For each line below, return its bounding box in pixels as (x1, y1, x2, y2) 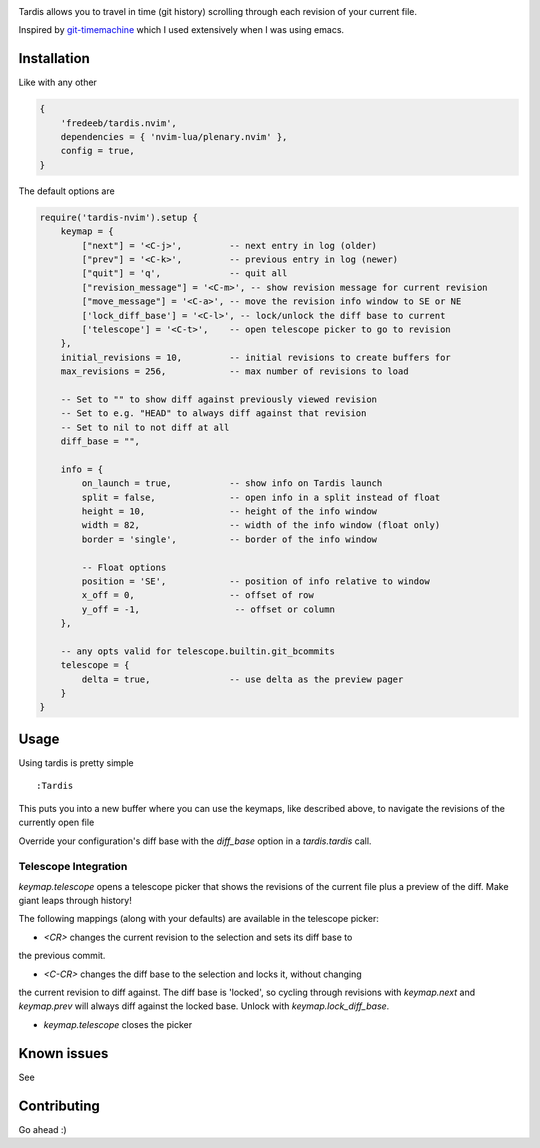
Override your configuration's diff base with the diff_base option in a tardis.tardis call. (18, 835, 372, 847)
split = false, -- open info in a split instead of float (81, 491, 441, 503)
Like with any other (18, 76, 97, 89)
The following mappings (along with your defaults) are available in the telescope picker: (18, 913, 379, 925)
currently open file (18, 816, 95, 829)
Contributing (18, 1097, 100, 1114)
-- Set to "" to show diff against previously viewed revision (60, 393, 378, 405)
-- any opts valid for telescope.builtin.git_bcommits (60, 645, 335, 657)
